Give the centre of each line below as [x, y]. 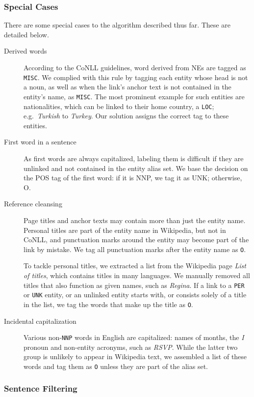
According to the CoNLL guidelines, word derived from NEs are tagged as [135, 67]
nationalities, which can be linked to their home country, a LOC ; [119, 106]
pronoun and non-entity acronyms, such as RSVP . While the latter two [131, 347]
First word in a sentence [40, 142]
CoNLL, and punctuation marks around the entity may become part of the [136, 240]
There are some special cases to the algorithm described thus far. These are [117, 25]
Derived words [25, 51]
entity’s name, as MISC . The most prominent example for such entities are [134, 96]
